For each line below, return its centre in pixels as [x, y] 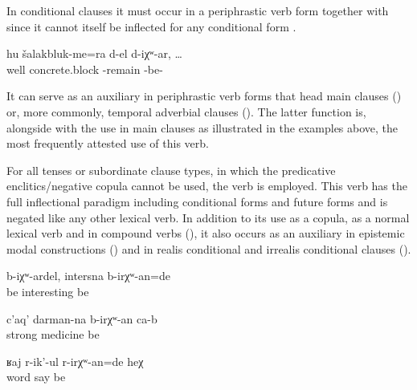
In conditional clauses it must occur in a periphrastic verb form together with [198, 10]
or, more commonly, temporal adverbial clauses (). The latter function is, [186, 111]
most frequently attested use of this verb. [108, 143]
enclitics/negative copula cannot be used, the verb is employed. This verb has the [207, 186]
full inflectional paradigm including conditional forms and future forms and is [197, 201]
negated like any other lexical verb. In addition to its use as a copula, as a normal [208, 217]
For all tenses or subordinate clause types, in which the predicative [171, 170]
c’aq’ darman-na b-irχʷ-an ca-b [82, 318]
